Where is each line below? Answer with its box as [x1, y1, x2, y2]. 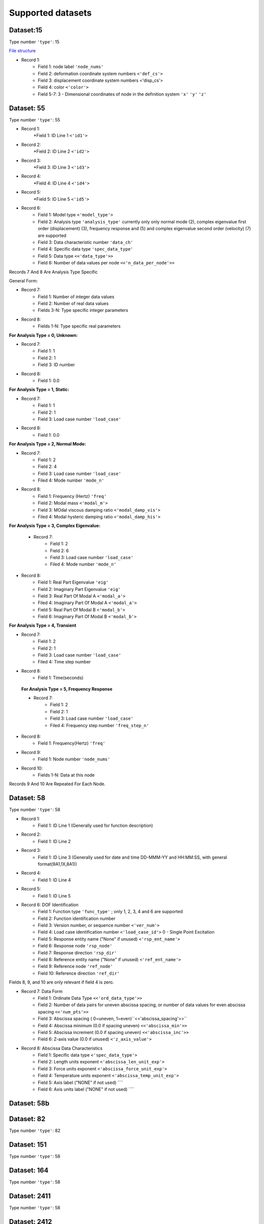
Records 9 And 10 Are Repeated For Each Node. [9, 781, 106, 787]
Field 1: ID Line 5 [38, 893, 71, 898]
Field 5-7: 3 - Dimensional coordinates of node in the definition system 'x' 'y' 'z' [38, 91, 207, 97]
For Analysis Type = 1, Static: [9, 387, 69, 393]
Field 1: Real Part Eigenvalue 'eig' [38, 579, 109, 585]
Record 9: [21, 749, 41, 755]
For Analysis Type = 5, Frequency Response [21, 686, 112, 692]
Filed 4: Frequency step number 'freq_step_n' [50, 722, 149, 728]
